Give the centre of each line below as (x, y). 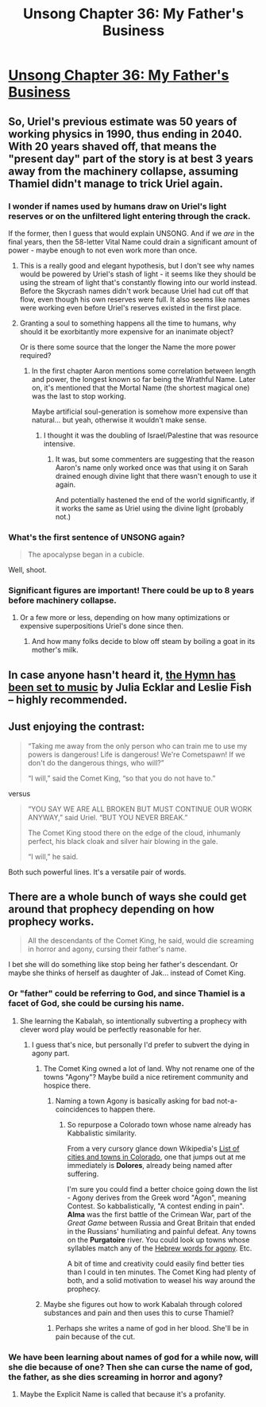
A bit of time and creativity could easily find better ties (156, 1263)
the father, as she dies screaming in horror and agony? (116, 1377)
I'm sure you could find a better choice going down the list (162, 1189)
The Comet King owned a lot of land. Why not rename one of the (149, 1068)
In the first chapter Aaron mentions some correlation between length (144, 371)
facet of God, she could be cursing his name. (96, 1004)
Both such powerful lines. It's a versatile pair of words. (97, 872)
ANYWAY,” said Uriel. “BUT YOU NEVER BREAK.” (108, 817)
